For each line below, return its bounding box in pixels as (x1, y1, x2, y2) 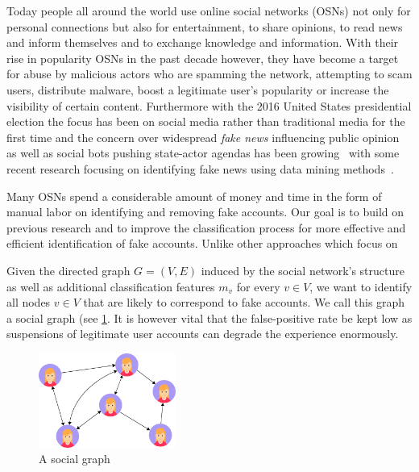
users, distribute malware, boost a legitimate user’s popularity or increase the (6, 81, 389, 98)
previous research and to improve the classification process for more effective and (6, 219, 406, 236)
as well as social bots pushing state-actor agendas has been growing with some (6, 144, 400, 161)
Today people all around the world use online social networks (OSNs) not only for (6, 2, 411, 19)
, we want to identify (309, 278, 413, 294)
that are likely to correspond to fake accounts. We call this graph (83, 294, 405, 311)
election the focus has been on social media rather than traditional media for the (6, 113, 405, 130)
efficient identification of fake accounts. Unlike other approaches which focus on (6, 235, 398, 252)
